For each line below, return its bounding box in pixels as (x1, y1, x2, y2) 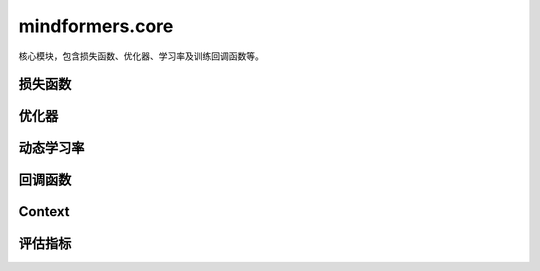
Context (18, 203, 70, 220)
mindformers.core (18, 15, 174, 37)
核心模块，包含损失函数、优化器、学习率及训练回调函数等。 (18, 50, 264, 62)
